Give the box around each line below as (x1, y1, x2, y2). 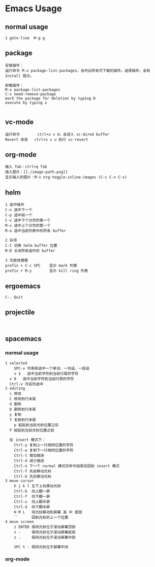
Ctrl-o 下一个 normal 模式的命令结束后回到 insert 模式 (14, 464, 120, 468)
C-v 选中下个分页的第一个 (5, 218, 51, 223)
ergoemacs (5, 282, 41, 290)
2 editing (5, 386, 26, 391)
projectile (5, 308, 35, 317)
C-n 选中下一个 (5, 207, 33, 212)
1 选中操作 (5, 202, 25, 207)
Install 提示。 (5, 73, 34, 78)
